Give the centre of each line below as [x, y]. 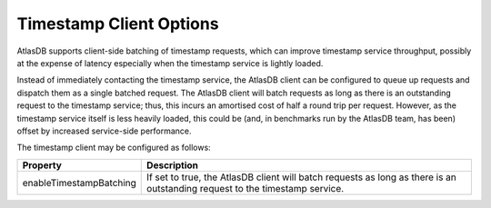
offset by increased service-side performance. [104, 131]
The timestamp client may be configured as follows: [114, 148]
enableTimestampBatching [79, 183]
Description [173, 165]
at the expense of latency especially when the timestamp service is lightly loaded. [170, 63]
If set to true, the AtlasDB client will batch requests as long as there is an [301, 177]
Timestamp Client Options [118, 24]
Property [42, 165]
